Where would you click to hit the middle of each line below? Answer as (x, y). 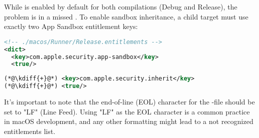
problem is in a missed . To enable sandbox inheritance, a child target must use (126, 16)
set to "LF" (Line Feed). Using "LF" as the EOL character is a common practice (127, 111)
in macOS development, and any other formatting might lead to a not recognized (129, 121)
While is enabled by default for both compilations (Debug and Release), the (121, 6)
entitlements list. (30, 131)
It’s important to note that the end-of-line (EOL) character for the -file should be (129, 102)
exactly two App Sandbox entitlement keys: (71, 26)
